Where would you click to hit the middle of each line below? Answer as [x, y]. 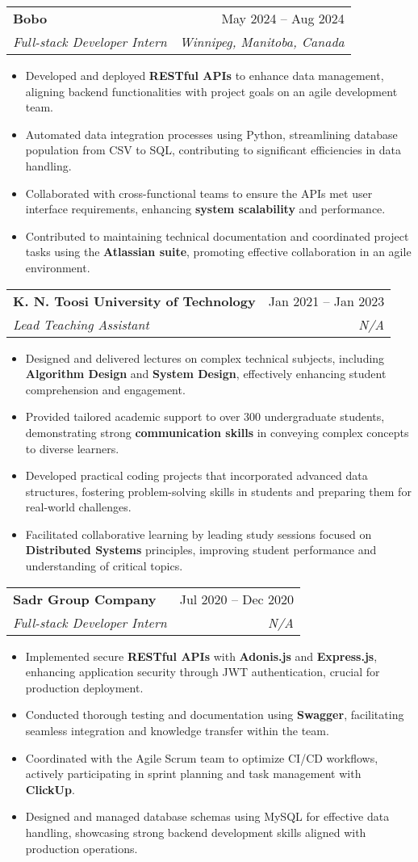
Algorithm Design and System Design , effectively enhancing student [206, 374]
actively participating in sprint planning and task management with [193, 774]
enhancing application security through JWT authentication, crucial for [203, 672]
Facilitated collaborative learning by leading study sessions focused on [199, 534]
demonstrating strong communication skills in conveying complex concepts [217, 432]
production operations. [82, 848]
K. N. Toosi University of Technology [134, 301]
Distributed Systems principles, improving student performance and [201, 550]
